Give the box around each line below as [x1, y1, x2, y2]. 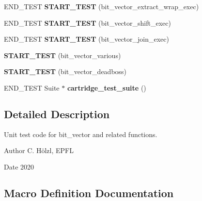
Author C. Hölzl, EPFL [4, 145, 74, 155]
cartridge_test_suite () [67, 82, 146, 93]
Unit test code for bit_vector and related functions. [4, 129, 157, 139]
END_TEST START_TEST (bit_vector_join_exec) [4, 34, 169, 44]
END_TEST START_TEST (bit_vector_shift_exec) [4, 17, 171, 28]
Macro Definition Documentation [4, 185, 174, 200]
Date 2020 [4, 161, 34, 171]
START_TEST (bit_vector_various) [4, 50, 121, 60]
